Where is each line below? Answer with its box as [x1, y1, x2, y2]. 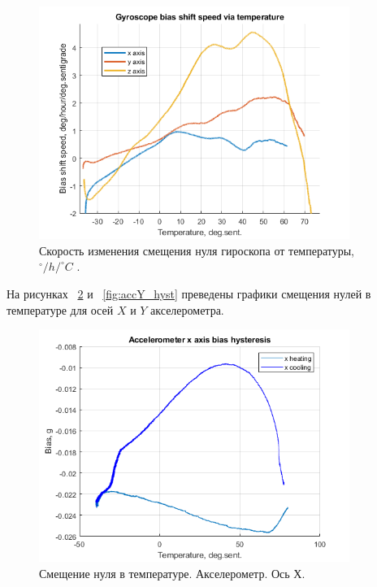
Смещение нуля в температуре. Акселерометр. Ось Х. [39, 564, 305, 581]
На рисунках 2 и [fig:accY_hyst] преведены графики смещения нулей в [6, 285, 371, 302]
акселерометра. [150, 301, 224, 318]
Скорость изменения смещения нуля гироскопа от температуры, [39, 241, 355, 259]
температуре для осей [6, 301, 114, 318]
